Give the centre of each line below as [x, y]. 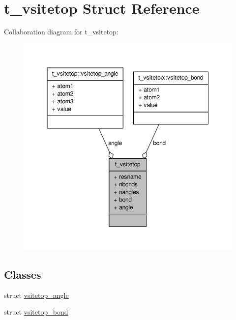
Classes [23, 275]
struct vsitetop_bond [36, 311]
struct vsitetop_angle [36, 295]
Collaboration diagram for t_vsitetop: [61, 32]
